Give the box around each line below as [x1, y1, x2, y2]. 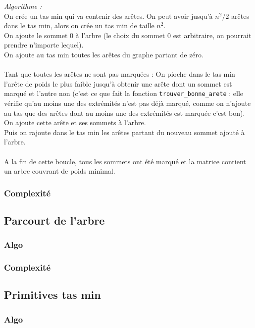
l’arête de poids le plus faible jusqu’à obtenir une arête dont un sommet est [4, 78, 232, 89]
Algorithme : [4, 1, 42, 11]
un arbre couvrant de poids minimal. [4, 166, 115, 176]
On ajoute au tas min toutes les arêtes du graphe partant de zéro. [4, 49, 204, 59]
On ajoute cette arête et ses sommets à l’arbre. [4, 117, 146, 128]
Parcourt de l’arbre [4, 212, 105, 228]
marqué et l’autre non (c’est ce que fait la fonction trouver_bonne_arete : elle [4, 88, 244, 98]
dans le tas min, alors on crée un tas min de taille [4, 20, 154, 31]
